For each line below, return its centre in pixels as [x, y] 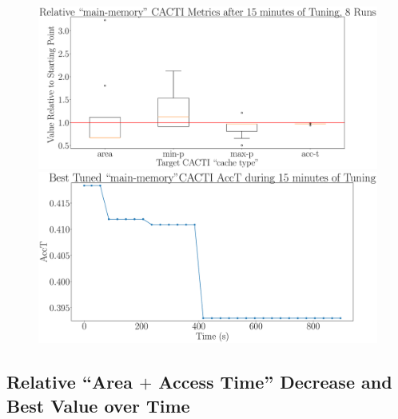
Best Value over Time [98, 405]
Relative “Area [70, 382]
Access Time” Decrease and [275, 382]
